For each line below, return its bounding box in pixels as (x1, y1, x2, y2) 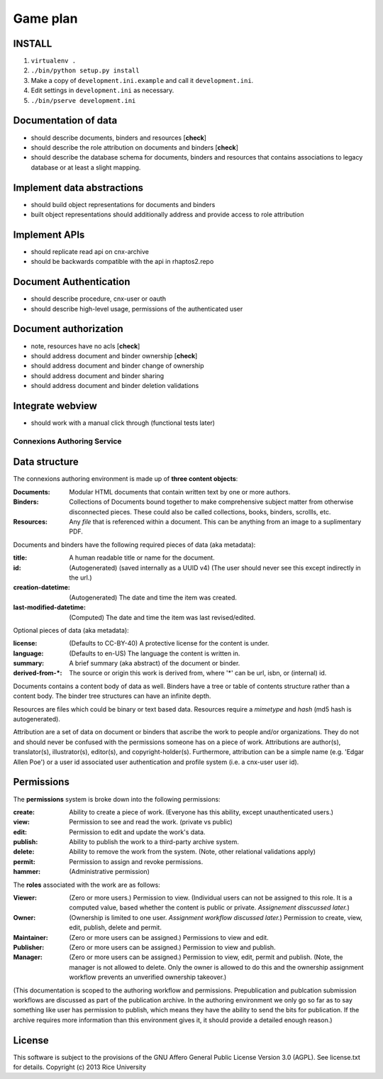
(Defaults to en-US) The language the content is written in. (69, 649, 240, 658)
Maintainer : (13, 933, 49, 941)
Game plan (13, 11, 78, 26)
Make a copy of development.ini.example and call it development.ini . (30, 76, 254, 84)
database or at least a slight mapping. (30, 163, 141, 172)
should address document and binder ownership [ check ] (30, 351, 198, 360)
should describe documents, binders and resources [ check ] (30, 133, 207, 142)
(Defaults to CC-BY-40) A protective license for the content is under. (69, 639, 270, 648)
